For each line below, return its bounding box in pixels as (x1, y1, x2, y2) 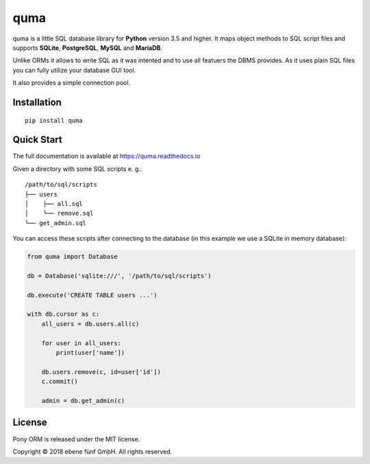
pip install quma (25, 117, 83, 124)
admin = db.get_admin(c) (41, 397, 125, 404)
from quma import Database (27, 253, 118, 261)
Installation (12, 96, 62, 108)
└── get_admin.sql (25, 219, 87, 227)
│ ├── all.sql (25, 200, 83, 207)
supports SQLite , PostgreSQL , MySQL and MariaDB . (12, 43, 162, 51)
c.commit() (41, 378, 78, 386)
